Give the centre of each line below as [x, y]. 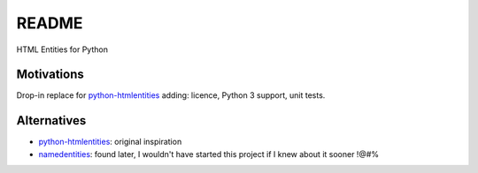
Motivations [50, 75]
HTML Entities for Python [62, 49]
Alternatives [51, 120]
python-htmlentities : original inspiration [110, 142]
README [50, 23]
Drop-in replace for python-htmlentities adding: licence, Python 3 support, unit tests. [171, 95]
